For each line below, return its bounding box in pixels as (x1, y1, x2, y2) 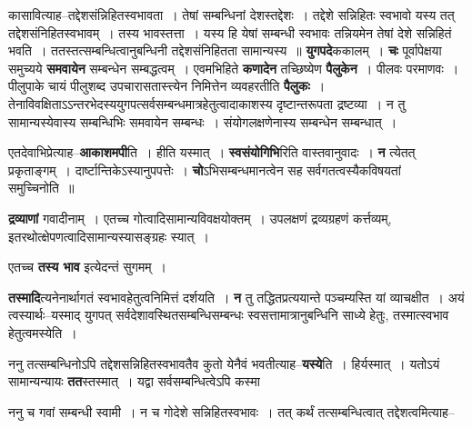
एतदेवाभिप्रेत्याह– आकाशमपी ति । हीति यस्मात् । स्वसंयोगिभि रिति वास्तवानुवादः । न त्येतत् (8, 143, 416, 162)
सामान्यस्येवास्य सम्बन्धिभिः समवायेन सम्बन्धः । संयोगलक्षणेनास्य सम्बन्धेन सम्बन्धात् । (8, 112, 397, 131)
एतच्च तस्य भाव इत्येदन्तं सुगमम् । (8, 257, 166, 276)
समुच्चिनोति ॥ (8, 178, 75, 197)
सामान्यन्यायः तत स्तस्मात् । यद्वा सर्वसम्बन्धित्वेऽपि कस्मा (8, 372, 260, 391)
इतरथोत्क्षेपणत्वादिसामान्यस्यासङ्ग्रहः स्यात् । (8, 226, 209, 245)
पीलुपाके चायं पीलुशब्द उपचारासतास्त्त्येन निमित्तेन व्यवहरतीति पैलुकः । (8, 76, 326, 95)
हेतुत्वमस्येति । (8, 323, 77, 342)
